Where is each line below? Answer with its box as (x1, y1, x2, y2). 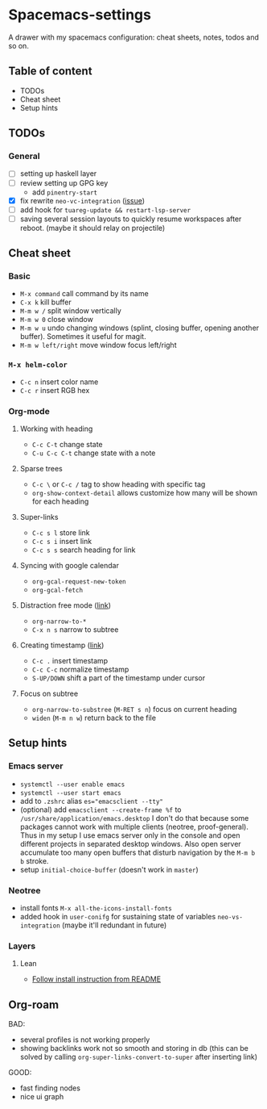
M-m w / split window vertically (19, 306, 122, 316)
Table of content (8, 65, 92, 78)
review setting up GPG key (19, 178, 109, 187)
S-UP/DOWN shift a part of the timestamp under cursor (31, 673, 206, 683)
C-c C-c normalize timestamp (31, 664, 129, 675)
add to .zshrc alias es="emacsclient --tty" (19, 796, 163, 806)
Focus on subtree (19, 688, 79, 699)
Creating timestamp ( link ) (19, 640, 105, 651)
